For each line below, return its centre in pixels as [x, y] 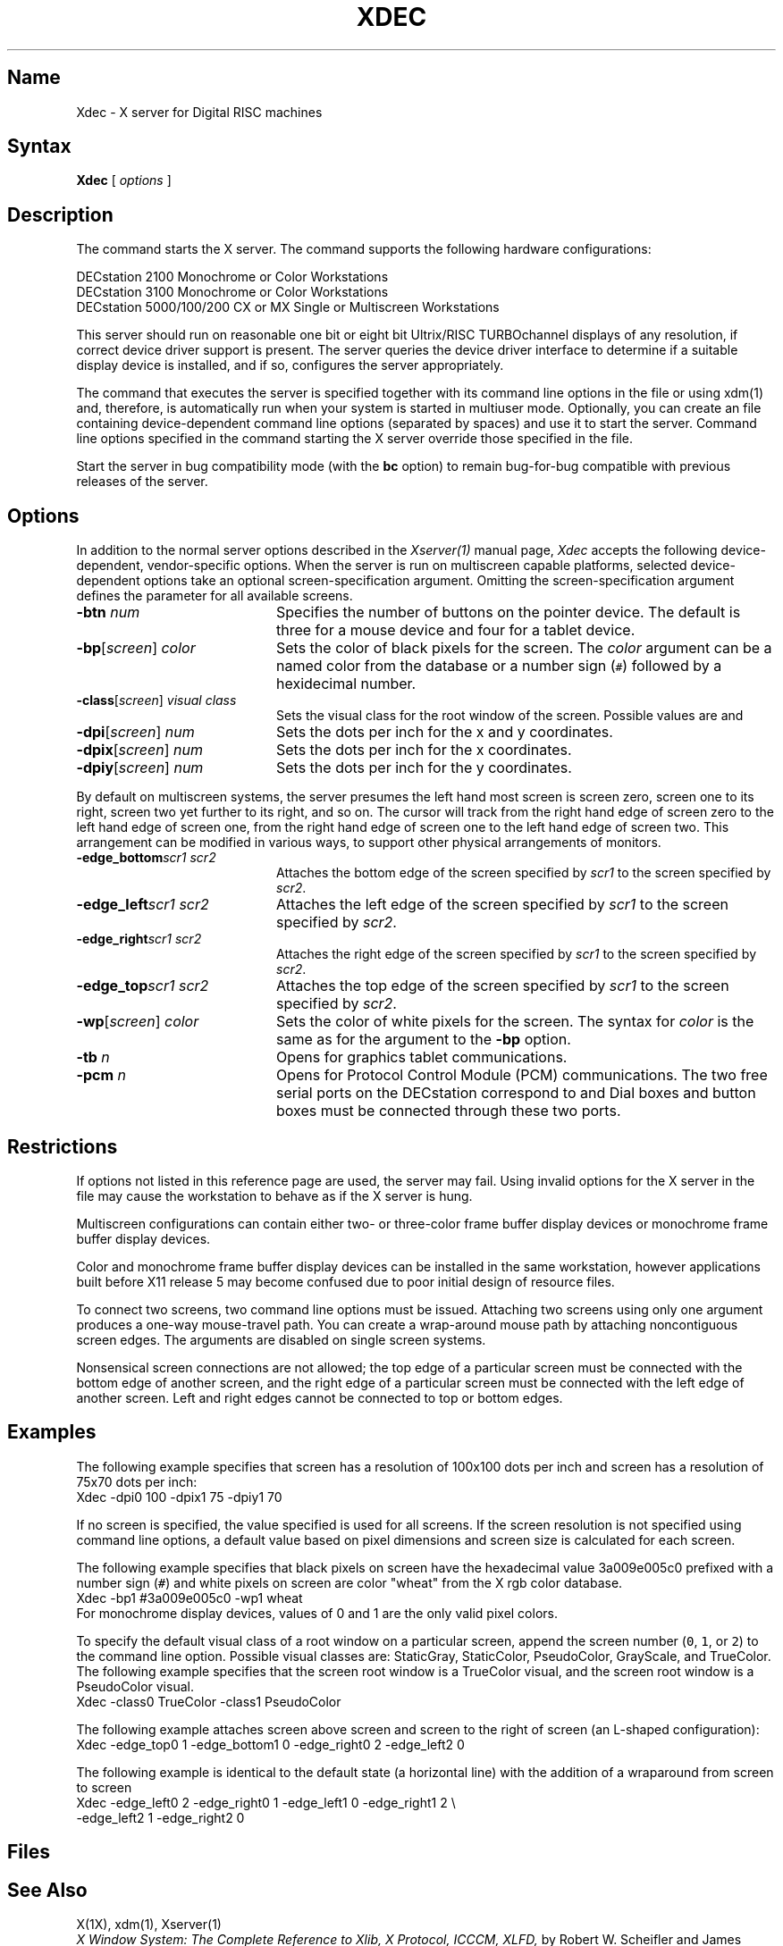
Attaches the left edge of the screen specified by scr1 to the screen [502, 905]
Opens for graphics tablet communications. [421, 1057]
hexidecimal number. [346, 684]
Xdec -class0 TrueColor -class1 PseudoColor [209, 1701]
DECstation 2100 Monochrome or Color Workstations [232, 277]
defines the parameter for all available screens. [215, 596]
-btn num [108, 612]
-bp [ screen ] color [136, 648]
